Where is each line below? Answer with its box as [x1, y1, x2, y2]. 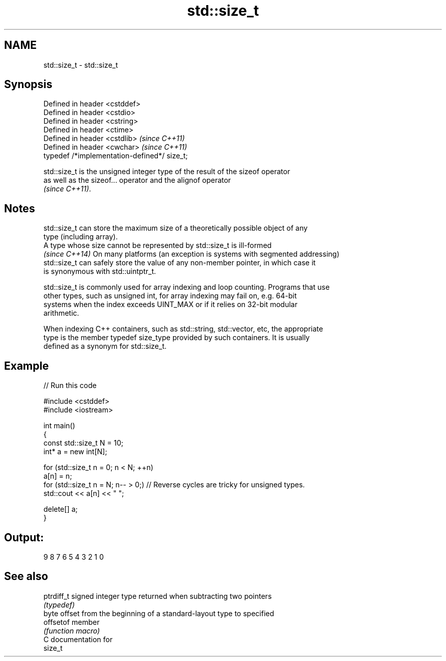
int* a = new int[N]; [43, 447, 107, 456]
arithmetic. [43, 309, 79, 318]
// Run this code [43, 381, 97, 390]
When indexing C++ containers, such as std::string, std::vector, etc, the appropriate [43, 324, 323, 334]
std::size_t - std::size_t [43, 60, 118, 69]
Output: [4, 531, 44, 544]
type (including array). [43, 232, 118, 241]
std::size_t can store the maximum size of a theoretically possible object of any [43, 224, 308, 233]
